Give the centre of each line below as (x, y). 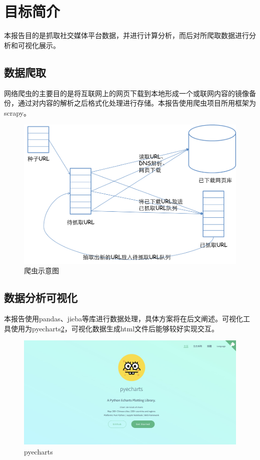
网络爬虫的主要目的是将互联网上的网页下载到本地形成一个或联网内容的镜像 (126, 93)
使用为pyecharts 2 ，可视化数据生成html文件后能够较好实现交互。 (115, 328)
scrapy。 (17, 112)
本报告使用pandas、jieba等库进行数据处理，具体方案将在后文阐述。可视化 (124, 319)
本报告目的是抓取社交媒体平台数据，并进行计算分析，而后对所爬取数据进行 (126, 35)
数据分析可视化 (41, 298)
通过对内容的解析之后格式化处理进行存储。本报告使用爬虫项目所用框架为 (137, 103)
